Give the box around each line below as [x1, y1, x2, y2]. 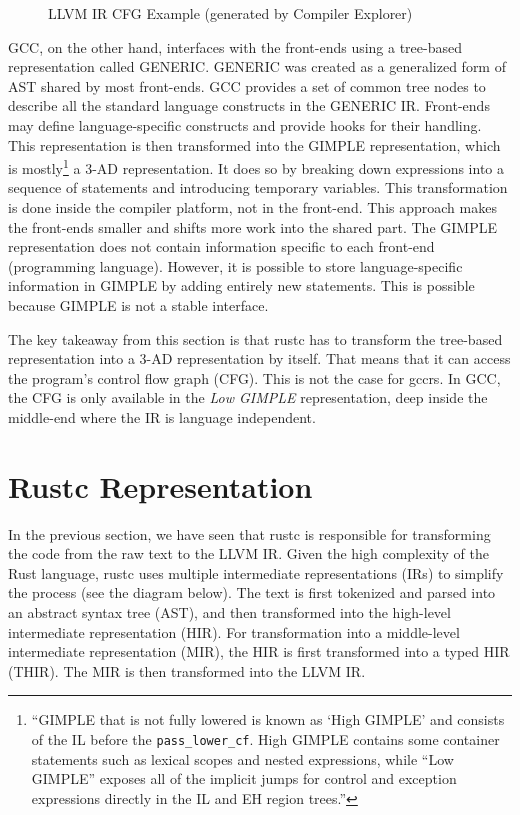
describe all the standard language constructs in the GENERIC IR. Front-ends [8, 95, 490, 116]
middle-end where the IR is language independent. [8, 406, 316, 427]
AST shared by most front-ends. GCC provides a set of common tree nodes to [8, 75, 486, 96]
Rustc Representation [8, 465, 313, 506]
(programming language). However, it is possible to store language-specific [8, 255, 463, 276]
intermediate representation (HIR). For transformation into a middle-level [8, 621, 460, 642]
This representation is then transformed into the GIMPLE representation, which [8, 134, 501, 155]
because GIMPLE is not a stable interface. [8, 294, 269, 315]
